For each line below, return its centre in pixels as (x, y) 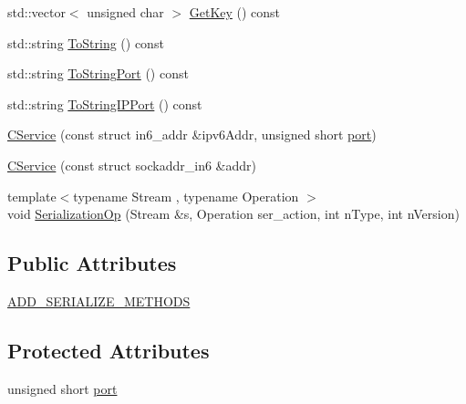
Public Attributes (92, 263)
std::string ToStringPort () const (98, 73)
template (32, 196)
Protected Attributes (109, 350)
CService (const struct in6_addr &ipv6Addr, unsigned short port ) (192, 135)
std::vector (36, 12)
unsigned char (125, 12)
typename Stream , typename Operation (186, 196)
